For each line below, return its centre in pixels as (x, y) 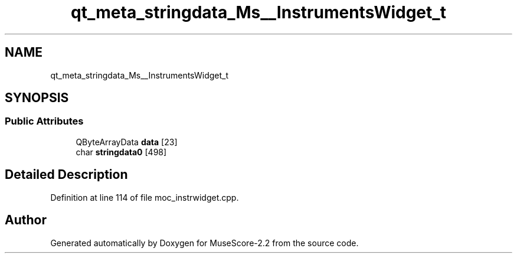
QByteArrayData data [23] (127, 142)
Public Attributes (44, 121)
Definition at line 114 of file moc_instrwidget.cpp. (145, 197)
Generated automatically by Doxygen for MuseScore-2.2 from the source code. (204, 243)
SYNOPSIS (37, 98)
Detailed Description (66, 175)
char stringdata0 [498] (121, 152)
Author (26, 220)
